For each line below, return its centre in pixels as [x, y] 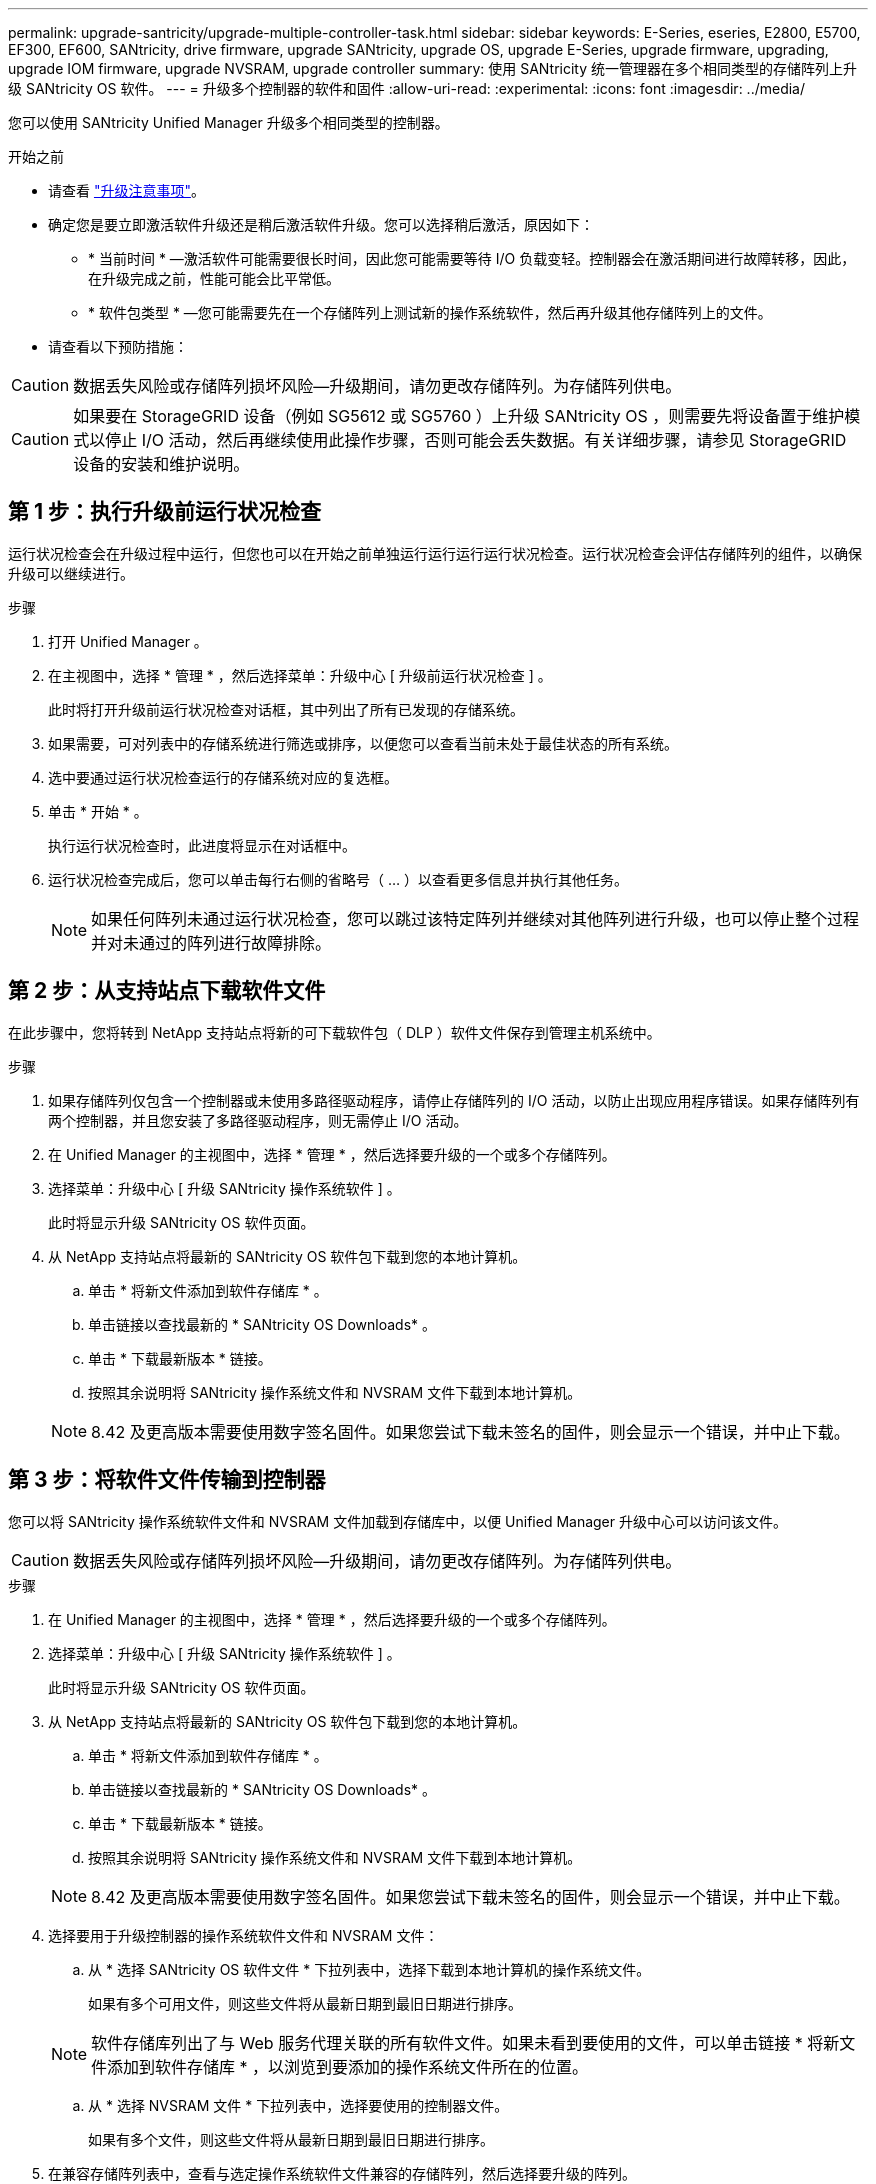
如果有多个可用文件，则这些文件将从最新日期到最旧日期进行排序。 [305, 2003]
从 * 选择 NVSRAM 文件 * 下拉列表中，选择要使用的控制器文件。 [298, 2105]
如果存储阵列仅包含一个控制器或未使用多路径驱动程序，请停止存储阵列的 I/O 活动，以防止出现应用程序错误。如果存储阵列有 [454, 1100]
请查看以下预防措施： [118, 346]
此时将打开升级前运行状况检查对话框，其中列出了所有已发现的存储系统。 [286, 709]
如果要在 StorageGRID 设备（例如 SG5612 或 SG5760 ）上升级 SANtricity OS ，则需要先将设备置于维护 [459, 416]
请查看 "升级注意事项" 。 [126, 190]
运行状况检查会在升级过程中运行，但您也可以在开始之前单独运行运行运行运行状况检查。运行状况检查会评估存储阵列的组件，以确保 [435, 553]
